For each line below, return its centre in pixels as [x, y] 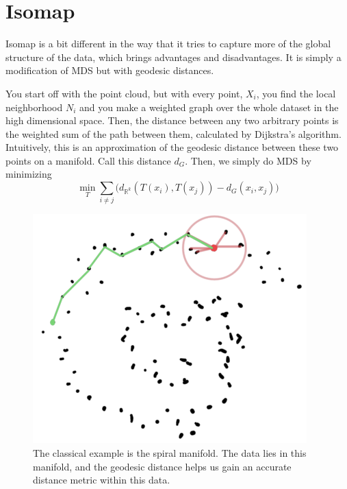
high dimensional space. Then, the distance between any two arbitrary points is [172, 120]
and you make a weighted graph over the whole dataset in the [209, 107]
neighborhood [34, 107]
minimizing [29, 174]
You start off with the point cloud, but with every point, [124, 93]
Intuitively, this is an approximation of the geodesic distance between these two [172, 147]
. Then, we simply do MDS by [248, 160]
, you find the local [296, 93]
